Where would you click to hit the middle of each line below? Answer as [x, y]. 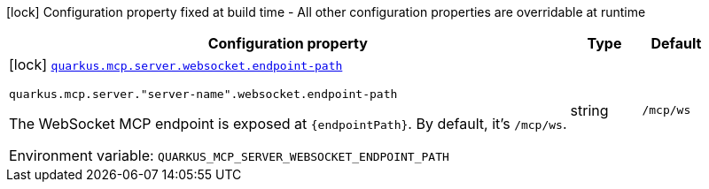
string [589, 110]
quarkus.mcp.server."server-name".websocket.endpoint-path [203, 94]
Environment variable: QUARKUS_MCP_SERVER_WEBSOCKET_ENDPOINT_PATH [229, 155]
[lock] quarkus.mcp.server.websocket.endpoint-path [176, 64]
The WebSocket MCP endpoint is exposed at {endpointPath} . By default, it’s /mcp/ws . [288, 124]
